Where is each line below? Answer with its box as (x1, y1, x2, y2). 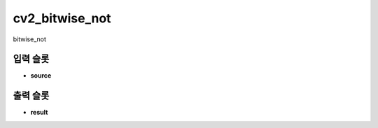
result (30, 108, 48, 117)
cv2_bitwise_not (13, 10, 111, 26)
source (30, 71, 52, 80)
